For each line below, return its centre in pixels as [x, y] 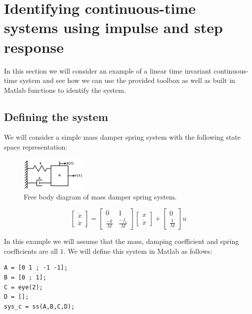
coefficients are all [31, 251]
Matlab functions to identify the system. [65, 90]
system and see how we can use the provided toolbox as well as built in [127, 80]
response [34, 47]
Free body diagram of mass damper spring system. [100, 196]
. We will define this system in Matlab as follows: [138, 251]
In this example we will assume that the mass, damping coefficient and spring [122, 241]
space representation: [36, 147]
